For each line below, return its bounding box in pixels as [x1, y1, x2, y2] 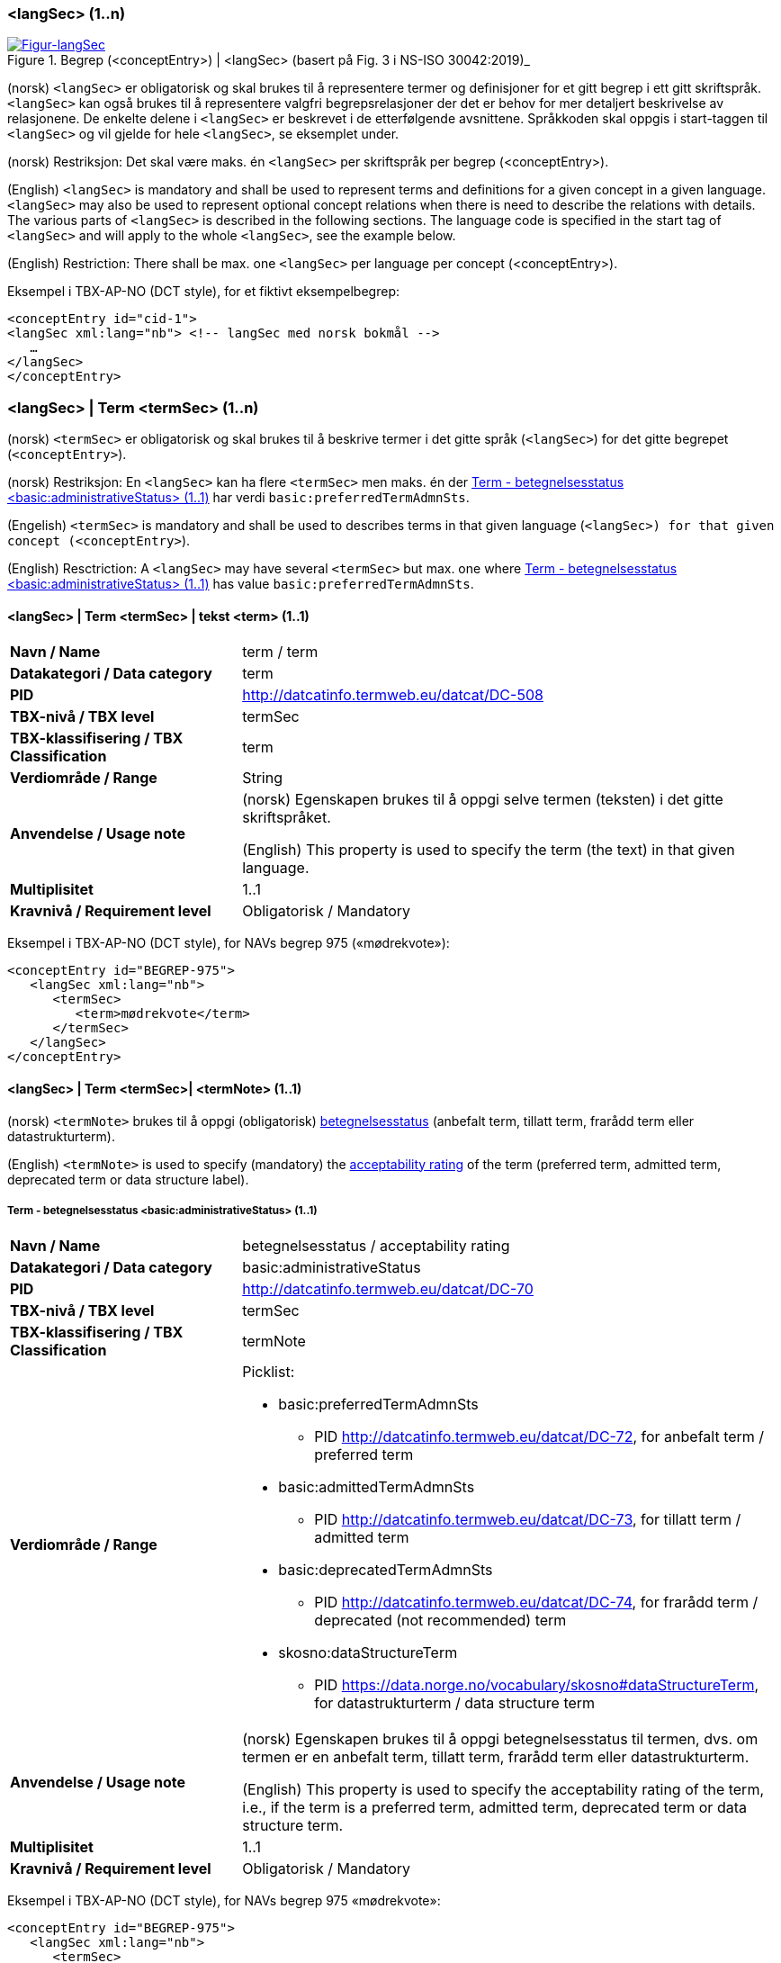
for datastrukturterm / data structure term [314, 1694, 596, 1713]
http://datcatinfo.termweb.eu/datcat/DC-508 [242, 686, 543, 705]
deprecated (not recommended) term [314, 1611, 567, 1630]
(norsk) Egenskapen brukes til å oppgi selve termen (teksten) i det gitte [242, 790, 723, 809]
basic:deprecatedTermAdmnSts [278, 1561, 493, 1580]
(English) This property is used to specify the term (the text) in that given [242, 841, 735, 860]
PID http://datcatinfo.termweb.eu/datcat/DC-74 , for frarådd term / [314, 1593, 759, 1612]
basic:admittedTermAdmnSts [278, 1478, 475, 1497]
